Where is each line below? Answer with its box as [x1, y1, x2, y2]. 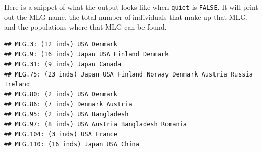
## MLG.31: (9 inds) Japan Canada [4, 61, 122, 68]
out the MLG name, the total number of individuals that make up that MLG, [4, 11, 248, 22]
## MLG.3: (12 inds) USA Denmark [4, 40, 117, 48]
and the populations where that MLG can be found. [4, 21, 167, 32]
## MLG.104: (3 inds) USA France [4, 131, 117, 138]
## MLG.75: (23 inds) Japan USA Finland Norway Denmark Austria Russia [4, 70, 253, 78]
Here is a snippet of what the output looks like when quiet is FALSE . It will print [4, 2, 258, 12]
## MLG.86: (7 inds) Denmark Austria [4, 100, 132, 108]
